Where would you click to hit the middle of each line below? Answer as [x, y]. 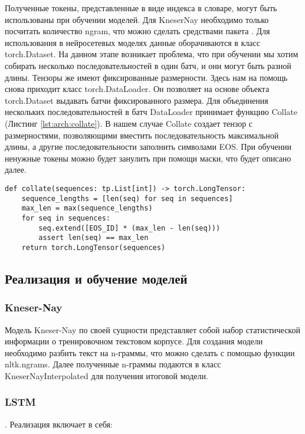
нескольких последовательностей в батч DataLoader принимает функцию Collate [151, 112]
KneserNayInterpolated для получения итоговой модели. [106, 375]
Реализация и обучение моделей [96, 278]
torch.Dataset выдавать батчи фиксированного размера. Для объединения [137, 100]
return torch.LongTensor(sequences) [94, 247]
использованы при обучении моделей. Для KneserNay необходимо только [137, 19]
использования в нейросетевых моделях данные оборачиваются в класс [133, 42]
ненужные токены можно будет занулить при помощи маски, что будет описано [148, 158]
